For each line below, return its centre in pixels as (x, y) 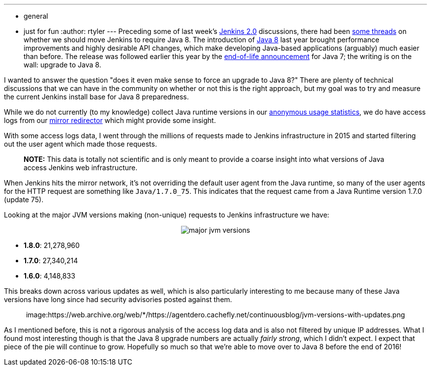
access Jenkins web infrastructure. (81, 168)
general (36, 16)
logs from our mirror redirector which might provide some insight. (110, 120)
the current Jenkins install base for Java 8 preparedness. (96, 97)
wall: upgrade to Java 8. (62, 65)
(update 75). (24, 200)
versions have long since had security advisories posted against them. (118, 299)
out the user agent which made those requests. (80, 144)
